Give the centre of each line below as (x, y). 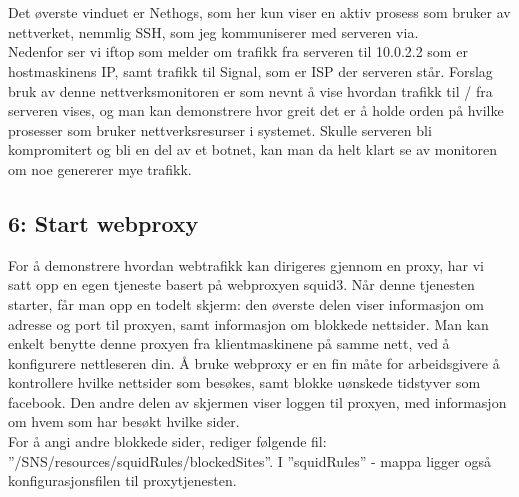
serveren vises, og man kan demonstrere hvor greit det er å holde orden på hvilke (256, 110)
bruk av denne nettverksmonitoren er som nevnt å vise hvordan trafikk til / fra (250, 90)
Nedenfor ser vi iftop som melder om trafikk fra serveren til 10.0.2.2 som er (238, 51)
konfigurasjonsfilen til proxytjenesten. (122, 480)
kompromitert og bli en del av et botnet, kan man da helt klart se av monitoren (253, 149)
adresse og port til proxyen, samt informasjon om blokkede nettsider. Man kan (248, 323)
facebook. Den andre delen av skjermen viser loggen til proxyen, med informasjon (257, 401)
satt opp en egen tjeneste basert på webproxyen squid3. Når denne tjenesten (241, 284)
